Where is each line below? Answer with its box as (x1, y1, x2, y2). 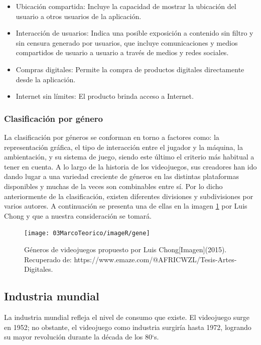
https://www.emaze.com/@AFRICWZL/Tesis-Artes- (74, 254, 237, 264)
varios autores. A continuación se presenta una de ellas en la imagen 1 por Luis (4, 201, 247, 211)
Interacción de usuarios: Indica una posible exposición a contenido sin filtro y (16, 28, 253, 38)
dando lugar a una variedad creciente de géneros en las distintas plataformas (4, 171, 239, 182)
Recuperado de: (24, 254, 72, 264)
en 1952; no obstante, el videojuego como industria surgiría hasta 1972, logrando (4, 321, 251, 332)
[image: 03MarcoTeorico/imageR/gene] (24, 230, 150, 237)
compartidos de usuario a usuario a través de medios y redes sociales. (16, 47, 229, 58)
